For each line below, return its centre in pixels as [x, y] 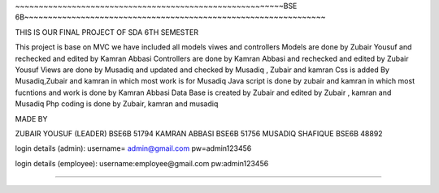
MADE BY [31, 118]
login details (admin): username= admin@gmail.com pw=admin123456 [133, 148]
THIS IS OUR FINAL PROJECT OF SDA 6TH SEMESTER [107, 32]
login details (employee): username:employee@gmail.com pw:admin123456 [142, 163]
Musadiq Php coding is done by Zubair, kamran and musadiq [117, 104]
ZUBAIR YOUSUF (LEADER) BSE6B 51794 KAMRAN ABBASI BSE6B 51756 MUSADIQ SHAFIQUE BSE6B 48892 [199, 133]
